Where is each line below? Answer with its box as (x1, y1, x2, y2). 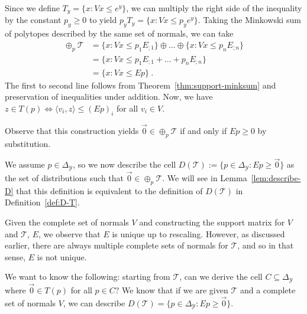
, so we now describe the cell (73, 158, 176, 171)
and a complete (240, 284, 296, 296)
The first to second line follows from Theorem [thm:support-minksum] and (5, 78, 276, 91)
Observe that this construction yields (5, 124, 139, 136)
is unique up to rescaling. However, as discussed (112, 227, 285, 240)
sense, (5, 250, 26, 263)
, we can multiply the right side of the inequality (126, 2, 302, 14)
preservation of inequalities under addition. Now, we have (5, 90, 213, 103)
